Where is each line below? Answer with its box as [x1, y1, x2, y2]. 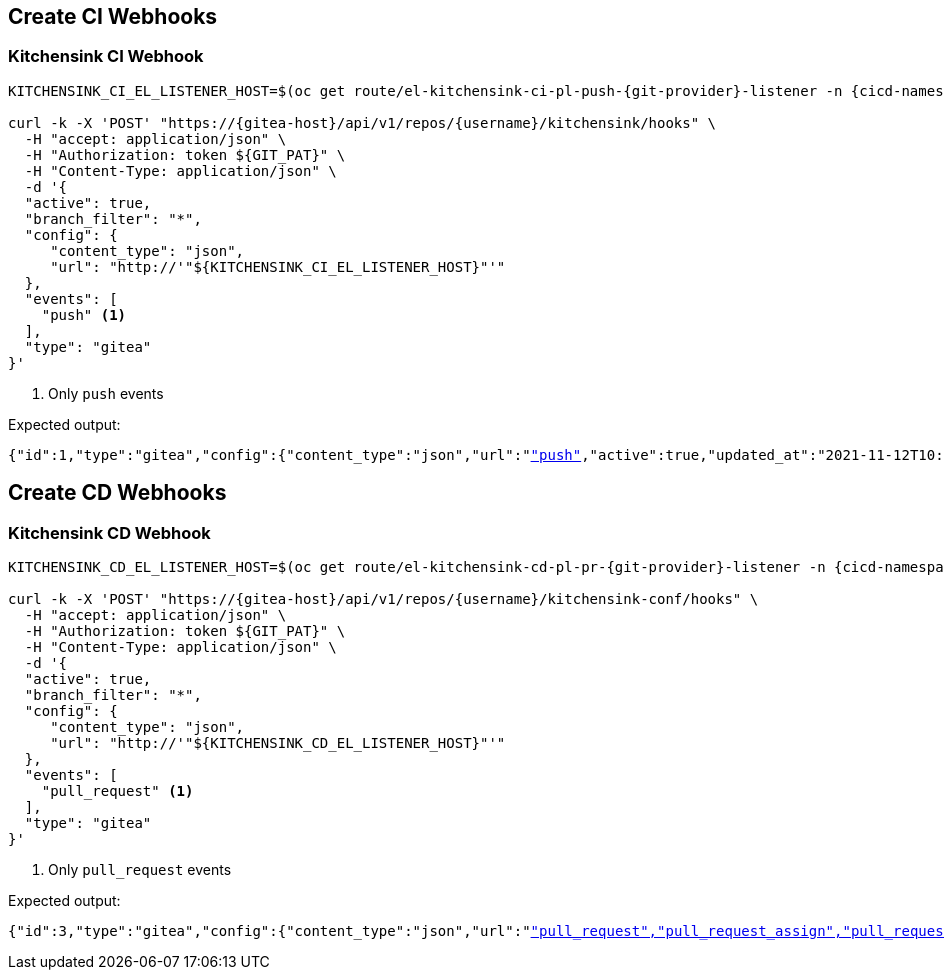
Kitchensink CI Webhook [8, 46, 204, 67]
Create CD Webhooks [8, 480, 227, 506]
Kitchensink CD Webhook [8, 522, 211, 543]
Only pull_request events [48, 861, 232, 879]
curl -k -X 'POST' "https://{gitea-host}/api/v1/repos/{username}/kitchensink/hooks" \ [8, 114, 717, 131]
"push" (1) [41, 306, 127, 323]
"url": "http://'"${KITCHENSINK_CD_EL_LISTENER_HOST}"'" [50, 735, 506, 752]
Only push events [48, 384, 164, 402]
